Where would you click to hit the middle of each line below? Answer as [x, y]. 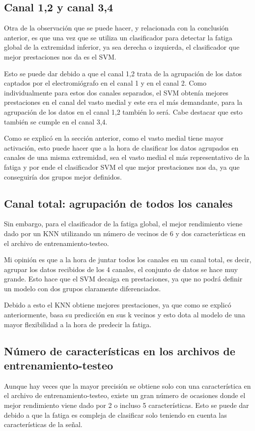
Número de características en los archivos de [120, 351]
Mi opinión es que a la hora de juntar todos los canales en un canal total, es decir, [128, 260]
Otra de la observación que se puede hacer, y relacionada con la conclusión [116, 28]
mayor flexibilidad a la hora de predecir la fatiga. [78, 324]
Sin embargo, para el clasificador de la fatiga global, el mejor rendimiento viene [123, 224]
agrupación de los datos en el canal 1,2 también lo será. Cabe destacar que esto [123, 111]
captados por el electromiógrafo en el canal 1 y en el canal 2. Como [105, 83]
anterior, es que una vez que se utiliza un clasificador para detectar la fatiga [118, 37]
